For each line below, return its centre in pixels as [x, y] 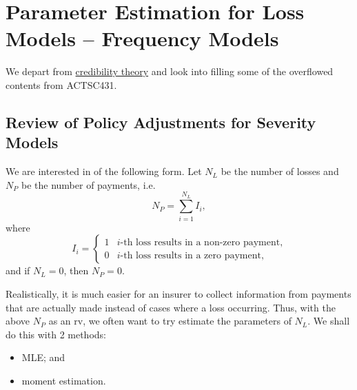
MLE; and [43, 357]
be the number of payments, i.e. [88, 184]
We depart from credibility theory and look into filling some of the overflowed [170, 71]
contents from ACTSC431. [61, 84]
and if [18, 270]
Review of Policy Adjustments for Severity [161, 122]
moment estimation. [64, 380]
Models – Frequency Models [142, 38]
